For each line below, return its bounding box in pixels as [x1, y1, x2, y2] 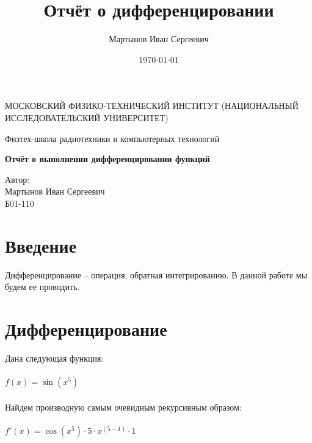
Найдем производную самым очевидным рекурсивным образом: [5, 400, 242, 413]
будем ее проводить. [5, 280, 80, 293]
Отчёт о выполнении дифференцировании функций [5, 152, 210, 165]
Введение [5, 233, 77, 258]
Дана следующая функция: [5, 351, 104, 364]
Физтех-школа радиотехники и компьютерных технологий [5, 132, 220, 144]
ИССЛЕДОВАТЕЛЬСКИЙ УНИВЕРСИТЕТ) [5, 111, 169, 124]
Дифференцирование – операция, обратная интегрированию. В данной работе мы [5, 268, 308, 281]
